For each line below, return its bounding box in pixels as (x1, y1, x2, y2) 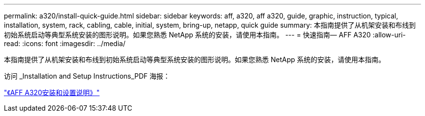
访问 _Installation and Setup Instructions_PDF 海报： (4, 72, 170, 80)
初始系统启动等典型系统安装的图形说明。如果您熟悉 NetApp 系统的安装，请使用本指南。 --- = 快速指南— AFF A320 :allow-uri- (4, 31, 406, 39)
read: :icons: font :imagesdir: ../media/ (4, 39, 126, 48)
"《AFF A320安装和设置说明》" (4, 88, 100, 97)
